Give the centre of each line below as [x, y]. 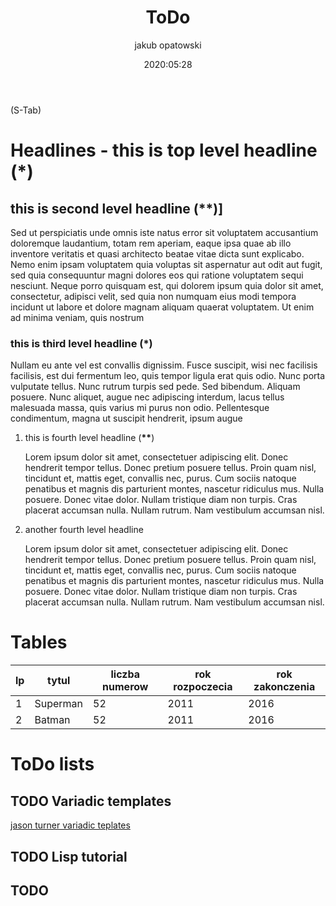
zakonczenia [284, 687]
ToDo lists [52, 764]
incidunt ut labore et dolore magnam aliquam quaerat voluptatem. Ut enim [162, 307]
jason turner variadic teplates [70, 825]
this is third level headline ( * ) [81, 343]
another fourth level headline [84, 530]
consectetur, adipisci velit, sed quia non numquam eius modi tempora [153, 296]
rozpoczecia [203, 687]
